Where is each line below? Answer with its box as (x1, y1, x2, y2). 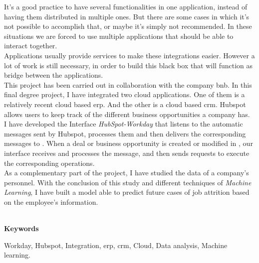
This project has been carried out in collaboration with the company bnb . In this (4, 79, 252, 90)
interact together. (4, 40, 57, 51)
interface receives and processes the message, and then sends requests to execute (4, 147, 250, 158)
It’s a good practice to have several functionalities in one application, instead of (4, 1, 248, 11)
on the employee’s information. (4, 196, 98, 207)
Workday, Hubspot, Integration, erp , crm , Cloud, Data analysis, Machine (4, 240, 228, 250)
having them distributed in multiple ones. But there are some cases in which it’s (4, 11, 250, 21)
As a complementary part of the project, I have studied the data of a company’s (4, 167, 249, 178)
